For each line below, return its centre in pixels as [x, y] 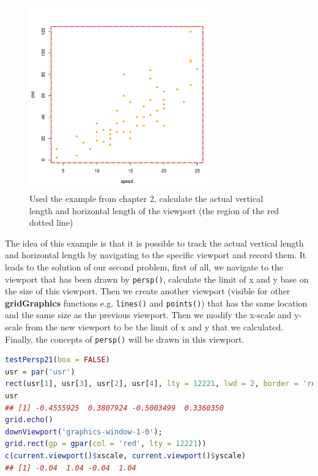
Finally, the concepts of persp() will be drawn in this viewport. [125, 339]
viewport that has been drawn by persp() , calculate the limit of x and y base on [157, 279]
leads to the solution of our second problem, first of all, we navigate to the [144, 266]
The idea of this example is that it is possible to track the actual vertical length [154, 243]
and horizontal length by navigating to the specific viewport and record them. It [156, 255]
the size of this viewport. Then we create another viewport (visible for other [148, 291]
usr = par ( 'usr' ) [40, 372]
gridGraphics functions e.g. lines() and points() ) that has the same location [156, 303]
